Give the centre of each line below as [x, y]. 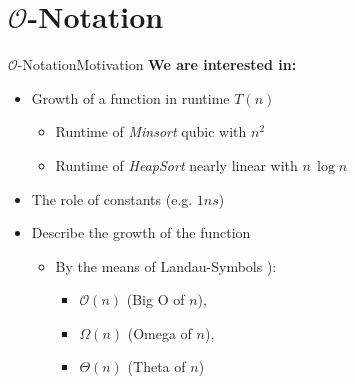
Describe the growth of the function [141, 232]
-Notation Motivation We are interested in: [157, 64]
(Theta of [156, 366]
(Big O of [155, 299]
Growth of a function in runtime [130, 97]
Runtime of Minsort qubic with [151, 131]
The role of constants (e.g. [112, 198]
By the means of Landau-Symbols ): [166, 265]
